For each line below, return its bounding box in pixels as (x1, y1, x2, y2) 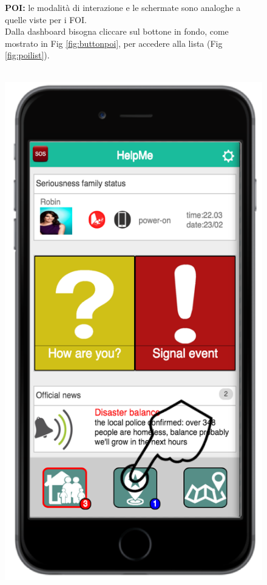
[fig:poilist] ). (5, 49, 50, 61)
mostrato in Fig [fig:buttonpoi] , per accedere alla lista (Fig (5, 36, 223, 49)
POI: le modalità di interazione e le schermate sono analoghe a (5, 1, 241, 13)
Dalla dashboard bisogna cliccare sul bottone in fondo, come (5, 25, 229, 38)
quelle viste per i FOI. (5, 13, 87, 26)
